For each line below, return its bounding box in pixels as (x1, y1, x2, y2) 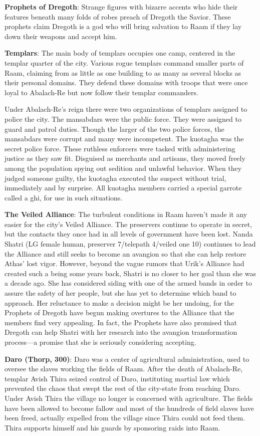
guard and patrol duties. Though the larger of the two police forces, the (5, 123, 224, 134)
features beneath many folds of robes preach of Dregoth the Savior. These (5, 11, 231, 22)
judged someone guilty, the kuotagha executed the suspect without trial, (5, 172, 226, 183)
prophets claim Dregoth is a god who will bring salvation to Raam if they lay (5, 21, 242, 32)
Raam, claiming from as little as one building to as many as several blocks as (5, 67, 241, 78)
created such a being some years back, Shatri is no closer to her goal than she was (5, 268, 256, 278)
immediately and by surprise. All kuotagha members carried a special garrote (5, 182, 242, 193)
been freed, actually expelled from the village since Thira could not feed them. (5, 412, 245, 423)
